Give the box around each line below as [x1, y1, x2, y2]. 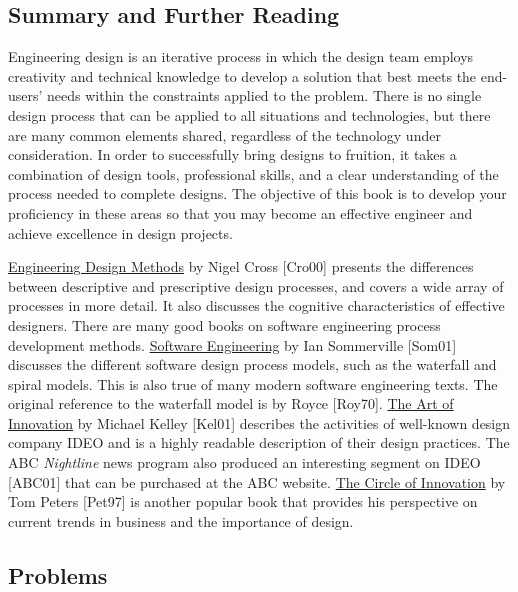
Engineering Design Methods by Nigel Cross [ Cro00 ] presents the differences [8, 256, 474, 277]
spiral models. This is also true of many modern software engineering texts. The [8, 373, 498, 394]
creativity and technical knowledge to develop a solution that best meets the [8, 65, 477, 86]
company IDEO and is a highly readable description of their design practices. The [8, 432, 510, 453]
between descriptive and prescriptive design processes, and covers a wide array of [8, 275, 504, 296]
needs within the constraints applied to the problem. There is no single [47, 85, 482, 106]
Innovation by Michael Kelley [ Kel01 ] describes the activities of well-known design [8, 412, 511, 433]
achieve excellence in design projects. [8, 222, 233, 243]
